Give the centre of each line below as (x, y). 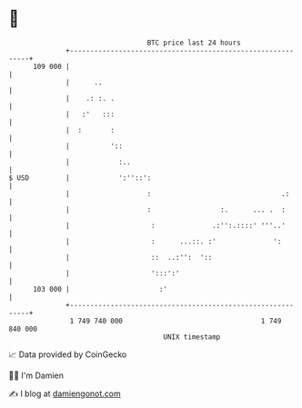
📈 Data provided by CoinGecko (68, 354)
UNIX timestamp (192, 337)
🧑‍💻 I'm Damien (36, 375)
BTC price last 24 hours (194, 43)
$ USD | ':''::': (80, 178)
